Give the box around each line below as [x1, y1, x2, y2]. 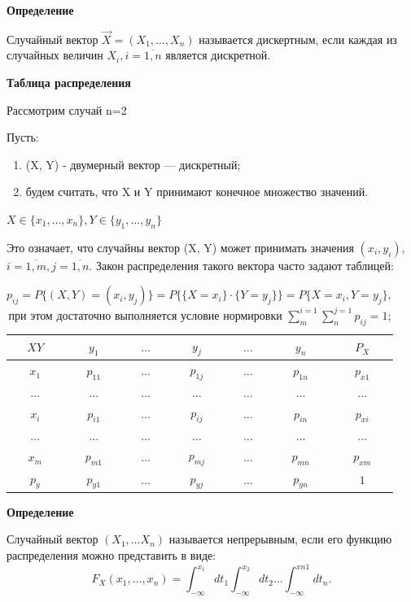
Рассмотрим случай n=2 [7, 101, 127, 118]
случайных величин [7, 46, 103, 63]
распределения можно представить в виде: [7, 547, 216, 564]
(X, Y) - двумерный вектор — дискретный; [25, 155, 241, 172]
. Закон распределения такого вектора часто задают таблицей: [89, 256, 394, 273]
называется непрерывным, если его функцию [168, 530, 392, 547]
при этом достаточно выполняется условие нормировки [8, 306, 282, 323]
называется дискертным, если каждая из [199, 30, 397, 47]
